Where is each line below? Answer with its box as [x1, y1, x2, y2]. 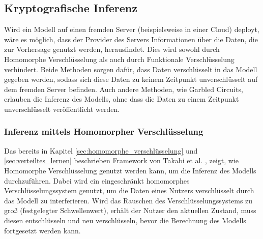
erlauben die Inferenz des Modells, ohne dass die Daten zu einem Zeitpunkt [4, 94, 239, 104]
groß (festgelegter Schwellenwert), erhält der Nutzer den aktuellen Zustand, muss [4, 205, 256, 216]
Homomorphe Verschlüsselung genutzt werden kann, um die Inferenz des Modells [4, 165, 256, 175]
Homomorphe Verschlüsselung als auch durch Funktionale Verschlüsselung [4, 53, 235, 64]
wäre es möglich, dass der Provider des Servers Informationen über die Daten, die [4, 34, 258, 44]
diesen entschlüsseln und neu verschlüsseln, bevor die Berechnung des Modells [4, 215, 246, 225]
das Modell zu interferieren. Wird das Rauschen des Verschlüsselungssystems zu [4, 195, 253, 205]
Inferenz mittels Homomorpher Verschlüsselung [4, 125, 203, 138]
